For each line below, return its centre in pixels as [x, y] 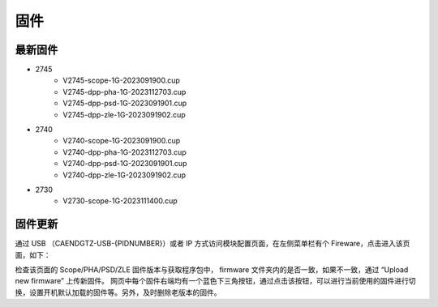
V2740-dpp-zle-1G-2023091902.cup [125, 175]
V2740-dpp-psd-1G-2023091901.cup [125, 164]
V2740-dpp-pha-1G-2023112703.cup [125, 152]
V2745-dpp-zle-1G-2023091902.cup [124, 114]
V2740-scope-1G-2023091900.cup [122, 141]
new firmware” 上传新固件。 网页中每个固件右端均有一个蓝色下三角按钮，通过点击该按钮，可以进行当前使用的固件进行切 [216, 281]
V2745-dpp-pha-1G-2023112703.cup [125, 92]
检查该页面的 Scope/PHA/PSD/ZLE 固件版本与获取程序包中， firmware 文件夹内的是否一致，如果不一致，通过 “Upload [212, 270]
